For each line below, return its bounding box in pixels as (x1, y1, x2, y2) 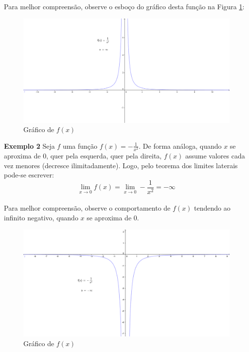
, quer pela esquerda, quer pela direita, (46, 150, 162, 160)
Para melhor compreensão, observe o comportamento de (4, 203, 171, 213)
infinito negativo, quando (4, 213, 78, 223)
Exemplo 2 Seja (4, 140, 55, 151)
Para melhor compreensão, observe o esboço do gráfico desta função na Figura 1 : (4, 1, 245, 11)
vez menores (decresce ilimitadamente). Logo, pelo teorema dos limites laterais (4, 160, 238, 170)
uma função (62, 140, 98, 151)
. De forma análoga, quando (139, 140, 222, 151)
